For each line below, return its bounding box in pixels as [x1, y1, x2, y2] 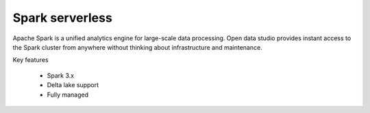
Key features [12, 56, 49, 64]
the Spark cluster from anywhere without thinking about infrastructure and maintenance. [12, 43, 263, 51]
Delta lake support [47, 81, 99, 89]
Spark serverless [12, 10, 112, 25]
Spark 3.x [47, 71, 75, 80]
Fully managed [47, 91, 89, 99]
